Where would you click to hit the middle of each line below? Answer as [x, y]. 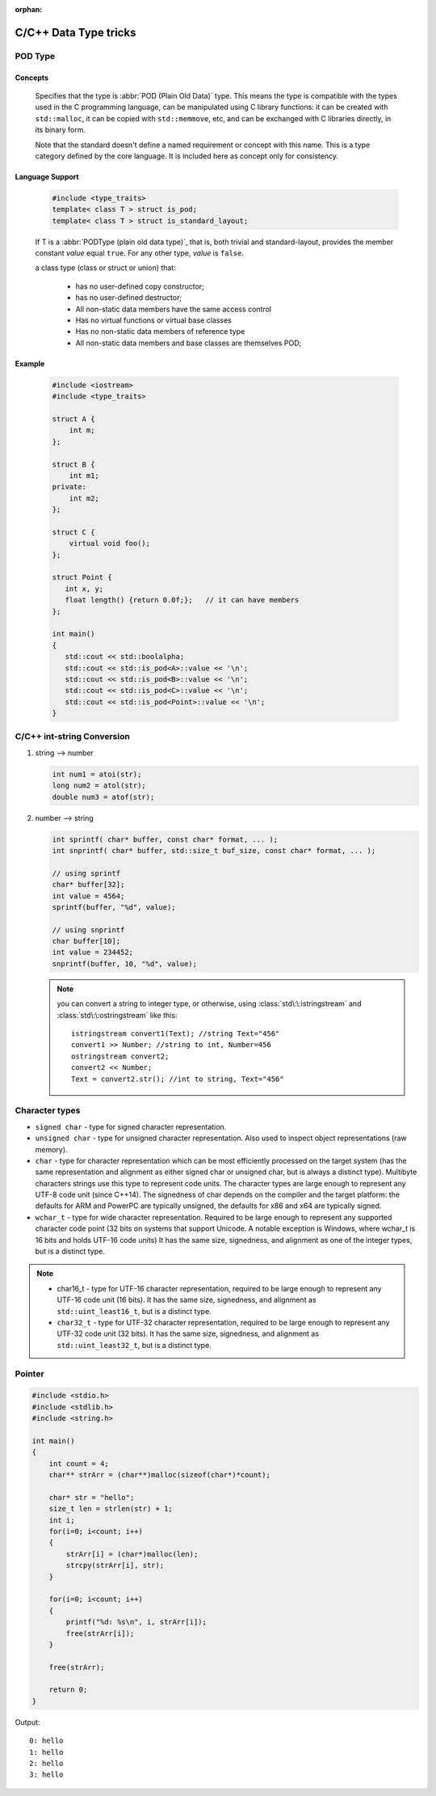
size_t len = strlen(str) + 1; [111, 1509]
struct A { [73, 419]
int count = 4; [79, 1463]
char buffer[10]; [86, 941]
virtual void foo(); [110, 543]
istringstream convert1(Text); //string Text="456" [176, 1034]
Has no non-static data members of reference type [160, 332]
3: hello [46, 1775]
